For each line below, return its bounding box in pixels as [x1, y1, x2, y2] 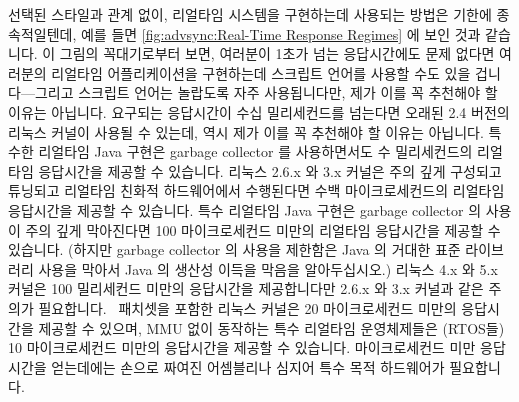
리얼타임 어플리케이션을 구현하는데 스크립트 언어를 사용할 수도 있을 [51, 62, 471, 83]
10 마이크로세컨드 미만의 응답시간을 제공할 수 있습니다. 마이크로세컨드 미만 [8, 337, 476, 358]
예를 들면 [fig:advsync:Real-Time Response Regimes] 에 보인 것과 [80, 23, 481, 44]
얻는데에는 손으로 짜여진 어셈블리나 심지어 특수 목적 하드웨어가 [51, 356, 445, 377]
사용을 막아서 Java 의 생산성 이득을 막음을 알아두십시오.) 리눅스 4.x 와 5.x [38, 258, 498, 279]
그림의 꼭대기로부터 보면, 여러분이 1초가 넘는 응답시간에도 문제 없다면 [59, 43, 495, 64]
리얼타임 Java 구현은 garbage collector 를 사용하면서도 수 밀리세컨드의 [38, 141, 473, 162]
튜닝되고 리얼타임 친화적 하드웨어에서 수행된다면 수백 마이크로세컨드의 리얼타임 [8, 180, 505, 201]
